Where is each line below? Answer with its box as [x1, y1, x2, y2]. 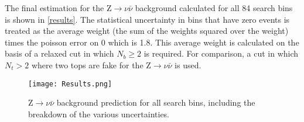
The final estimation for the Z [5, 2, 112, 13]
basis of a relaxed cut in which [5, 47, 114, 60]
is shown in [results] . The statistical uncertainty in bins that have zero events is [5, 13, 290, 25]
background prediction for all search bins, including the [56, 96, 255, 109]
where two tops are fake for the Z [31, 58, 151, 71]
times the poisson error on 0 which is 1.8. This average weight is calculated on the [5, 36, 299, 48]
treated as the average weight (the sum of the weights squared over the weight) [5, 25, 289, 37]
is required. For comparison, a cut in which [144, 47, 299, 60]
